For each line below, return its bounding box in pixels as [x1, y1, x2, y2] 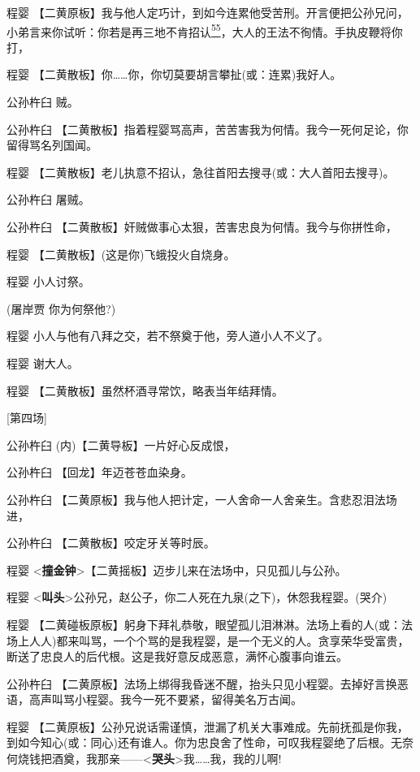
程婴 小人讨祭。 [6, 273, 90, 290]
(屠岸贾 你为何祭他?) [6, 300, 116, 317]
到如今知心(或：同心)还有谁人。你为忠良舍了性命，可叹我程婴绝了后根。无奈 [6, 734, 414, 751]
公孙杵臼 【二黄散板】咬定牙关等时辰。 [6, 534, 215, 551]
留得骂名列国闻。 [6, 136, 97, 153]
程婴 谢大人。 [6, 354, 79, 371]
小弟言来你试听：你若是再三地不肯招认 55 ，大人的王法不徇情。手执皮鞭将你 [6, 20, 403, 40]
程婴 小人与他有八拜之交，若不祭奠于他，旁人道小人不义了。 [6, 327, 329, 344]
